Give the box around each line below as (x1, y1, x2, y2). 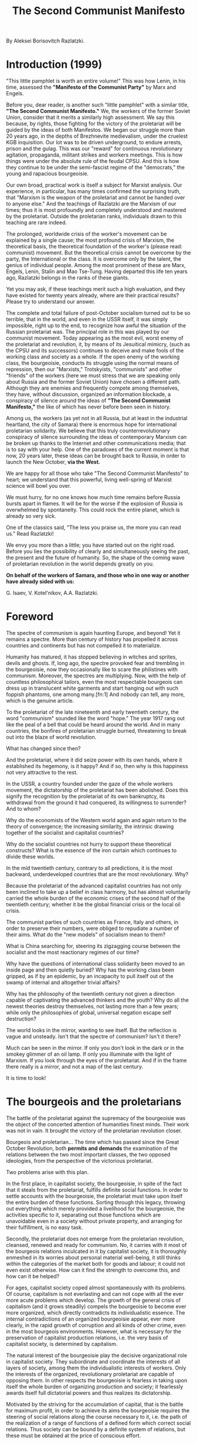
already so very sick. (6, 513, 57, 520)
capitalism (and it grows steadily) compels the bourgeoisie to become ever (6, 1303, 186, 1310)
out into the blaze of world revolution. (6, 734, 97, 741)
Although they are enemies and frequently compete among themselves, (6, 384, 179, 392)
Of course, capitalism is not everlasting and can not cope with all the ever (6, 1291, 184, 1297)
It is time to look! (6, 1075, 46, 1082)
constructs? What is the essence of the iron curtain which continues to (6, 847, 177, 854)
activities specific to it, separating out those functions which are (6, 1211, 161, 1218)
